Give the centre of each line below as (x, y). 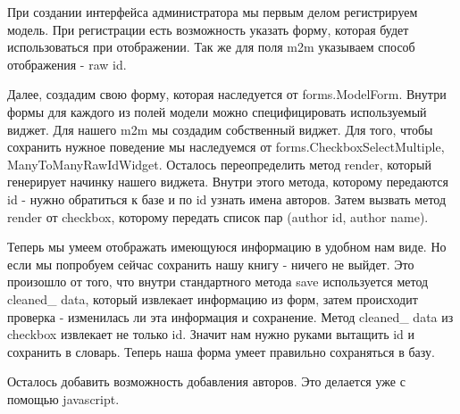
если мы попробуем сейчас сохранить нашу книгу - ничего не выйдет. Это (211, 264)
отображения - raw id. (67, 64)
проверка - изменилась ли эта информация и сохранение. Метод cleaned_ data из (230, 316)
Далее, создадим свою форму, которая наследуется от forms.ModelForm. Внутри (227, 94)
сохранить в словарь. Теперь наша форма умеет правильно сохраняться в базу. (221, 351)
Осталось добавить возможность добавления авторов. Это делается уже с (206, 381)
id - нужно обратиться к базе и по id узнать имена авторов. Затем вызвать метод (227, 199)
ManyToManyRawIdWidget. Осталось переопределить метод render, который (219, 164)
